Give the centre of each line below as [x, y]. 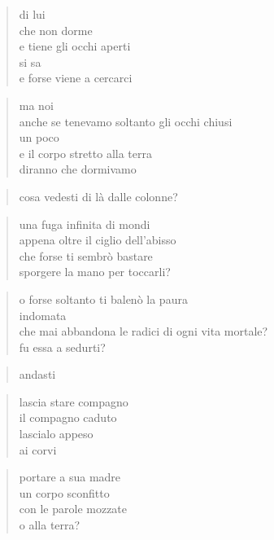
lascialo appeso [56, 434]
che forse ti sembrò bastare [86, 255]
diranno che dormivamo [78, 169]
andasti [37, 374]
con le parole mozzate [73, 509]
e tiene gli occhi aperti [75, 46]
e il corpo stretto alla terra [85, 153]
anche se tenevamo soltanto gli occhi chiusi [126, 121]
